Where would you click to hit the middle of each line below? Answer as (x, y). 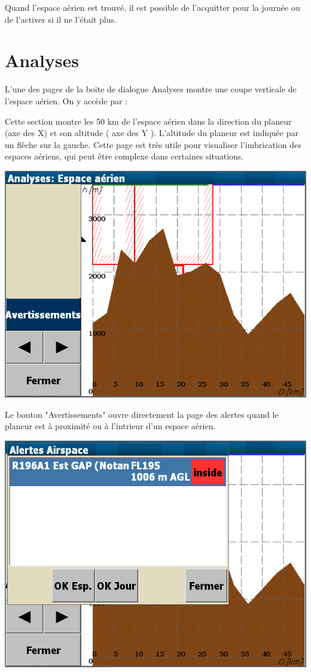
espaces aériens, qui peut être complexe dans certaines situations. (124, 156)
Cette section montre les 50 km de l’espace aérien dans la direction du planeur (148, 121)
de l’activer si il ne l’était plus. (61, 19)
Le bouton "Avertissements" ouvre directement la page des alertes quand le (142, 414)
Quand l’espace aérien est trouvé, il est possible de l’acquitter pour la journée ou (153, 7)
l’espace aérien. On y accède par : (66, 100)
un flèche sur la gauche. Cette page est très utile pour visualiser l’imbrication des (153, 144)
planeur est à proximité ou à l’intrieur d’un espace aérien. (110, 426)
